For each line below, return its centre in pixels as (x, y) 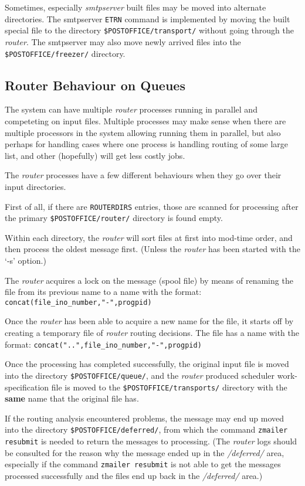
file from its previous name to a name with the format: (103, 292)
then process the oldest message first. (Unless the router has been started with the (152, 249)
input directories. (35, 186)
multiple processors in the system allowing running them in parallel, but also (143, 132)
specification (27, 387)
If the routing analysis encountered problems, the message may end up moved (145, 418)
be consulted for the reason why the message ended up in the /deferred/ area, (145, 452)
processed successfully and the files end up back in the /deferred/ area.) (134, 475)
